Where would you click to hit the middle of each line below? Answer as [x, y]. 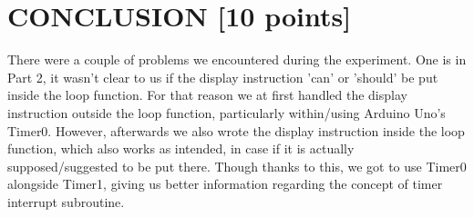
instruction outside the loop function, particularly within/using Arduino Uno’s [227, 112]
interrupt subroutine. [66, 201]
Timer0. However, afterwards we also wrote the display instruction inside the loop [236, 130]
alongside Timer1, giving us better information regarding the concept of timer [225, 184]
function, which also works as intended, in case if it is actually [181, 148]
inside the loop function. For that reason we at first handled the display [207, 95]
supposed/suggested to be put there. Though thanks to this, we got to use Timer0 [237, 166]
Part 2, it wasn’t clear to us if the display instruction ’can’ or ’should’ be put [223, 77]
